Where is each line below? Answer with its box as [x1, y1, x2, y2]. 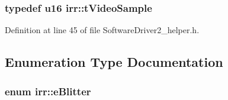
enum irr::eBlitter [5, 83, 91, 98]
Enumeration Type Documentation [5, 53, 223, 71]
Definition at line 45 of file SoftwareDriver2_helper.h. [5, 24, 200, 36]
